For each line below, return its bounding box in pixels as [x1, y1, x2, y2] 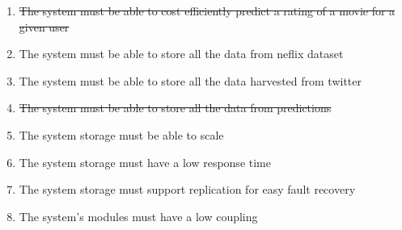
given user [19, 18, 70, 35]
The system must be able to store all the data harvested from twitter [19, 72, 362, 89]
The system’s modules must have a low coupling [19, 207, 258, 224]
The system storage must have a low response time [19, 153, 271, 170]
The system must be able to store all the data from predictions [19, 99, 332, 116]
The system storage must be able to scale [19, 126, 224, 143]
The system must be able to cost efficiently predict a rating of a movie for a [19, 2, 396, 19]
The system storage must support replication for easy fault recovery [19, 181, 356, 198]
